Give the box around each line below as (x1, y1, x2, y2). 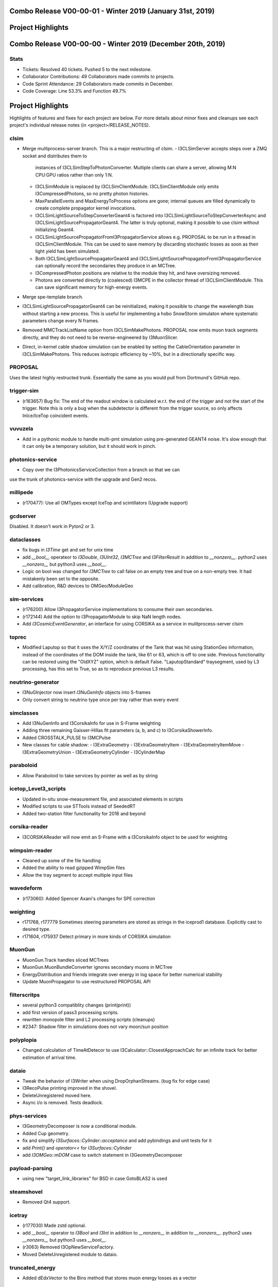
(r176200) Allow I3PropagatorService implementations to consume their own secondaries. (22, 606, 214, 613)
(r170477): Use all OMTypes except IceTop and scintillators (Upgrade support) (22, 499, 188, 506)
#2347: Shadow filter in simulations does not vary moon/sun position (22, 1023, 169, 1030)
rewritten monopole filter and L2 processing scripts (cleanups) (22, 1016, 155, 1022)
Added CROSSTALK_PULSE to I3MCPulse (22, 734, 111, 741)
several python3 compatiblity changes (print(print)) (22, 1002, 131, 1008)
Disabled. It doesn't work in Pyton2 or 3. (9, 523, 95, 529)
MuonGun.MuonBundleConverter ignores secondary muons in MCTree (22, 964, 172, 970)
